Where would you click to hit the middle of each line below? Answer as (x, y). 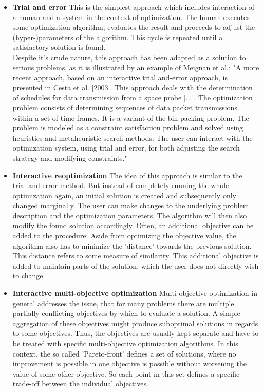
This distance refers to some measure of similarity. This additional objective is (136, 256)
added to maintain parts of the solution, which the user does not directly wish (136, 265)
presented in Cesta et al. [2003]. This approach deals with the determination (133, 87)
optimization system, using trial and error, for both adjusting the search (126, 148)
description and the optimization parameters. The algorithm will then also (130, 215)
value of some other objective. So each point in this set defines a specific (126, 373)
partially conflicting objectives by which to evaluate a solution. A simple (126, 313)
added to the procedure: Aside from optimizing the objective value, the (124, 236)
